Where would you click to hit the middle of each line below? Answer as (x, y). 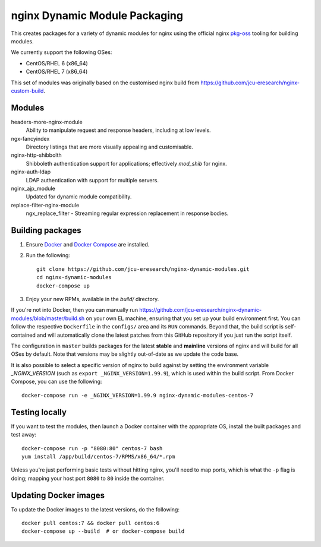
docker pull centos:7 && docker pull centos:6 (91, 523)
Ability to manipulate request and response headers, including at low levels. (118, 130)
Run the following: (48, 255)
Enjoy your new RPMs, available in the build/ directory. (92, 299)
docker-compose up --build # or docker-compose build (103, 531)
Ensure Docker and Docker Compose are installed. (88, 244)
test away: (24, 435)
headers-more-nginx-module (47, 122)
